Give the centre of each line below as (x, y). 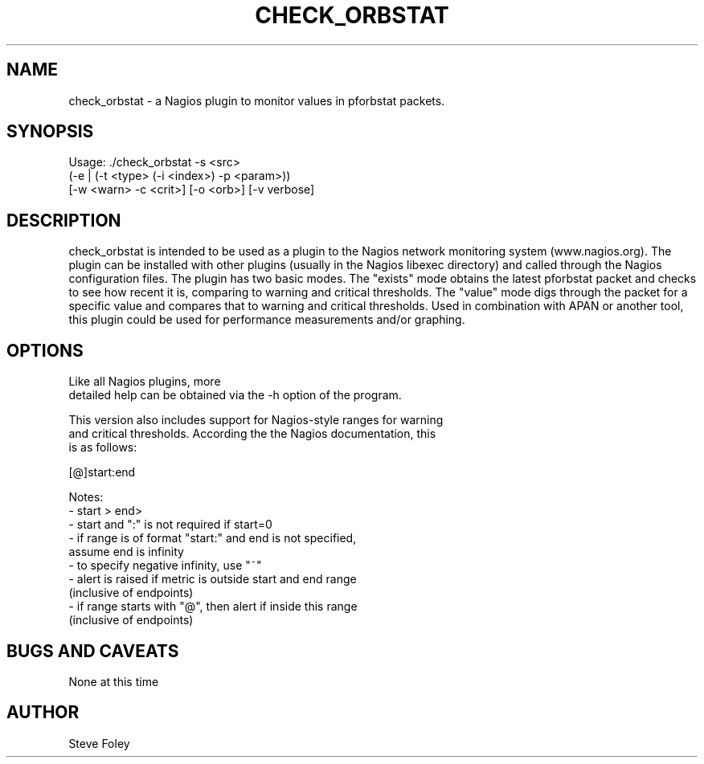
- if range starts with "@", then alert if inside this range (213, 607)
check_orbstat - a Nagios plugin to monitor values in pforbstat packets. (257, 100)
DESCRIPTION (64, 220)
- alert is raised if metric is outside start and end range (213, 579)
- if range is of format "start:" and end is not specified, (213, 538)
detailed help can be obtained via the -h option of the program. (235, 395)
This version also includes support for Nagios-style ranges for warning (256, 420)
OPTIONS (45, 350)
